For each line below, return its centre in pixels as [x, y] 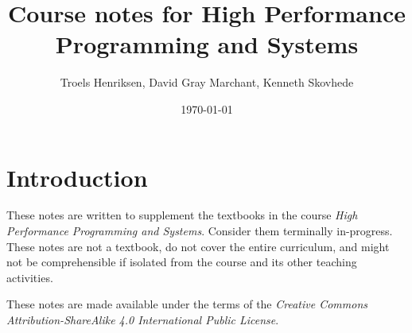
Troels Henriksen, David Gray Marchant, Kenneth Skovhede [207, 82]
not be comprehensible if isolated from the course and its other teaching [182, 262]
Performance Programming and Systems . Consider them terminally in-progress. [200, 231]
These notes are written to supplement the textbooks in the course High [182, 215]
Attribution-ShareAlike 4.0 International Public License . [143, 319]
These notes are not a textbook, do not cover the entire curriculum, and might [198, 246]
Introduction [77, 177]
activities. [30, 277]
